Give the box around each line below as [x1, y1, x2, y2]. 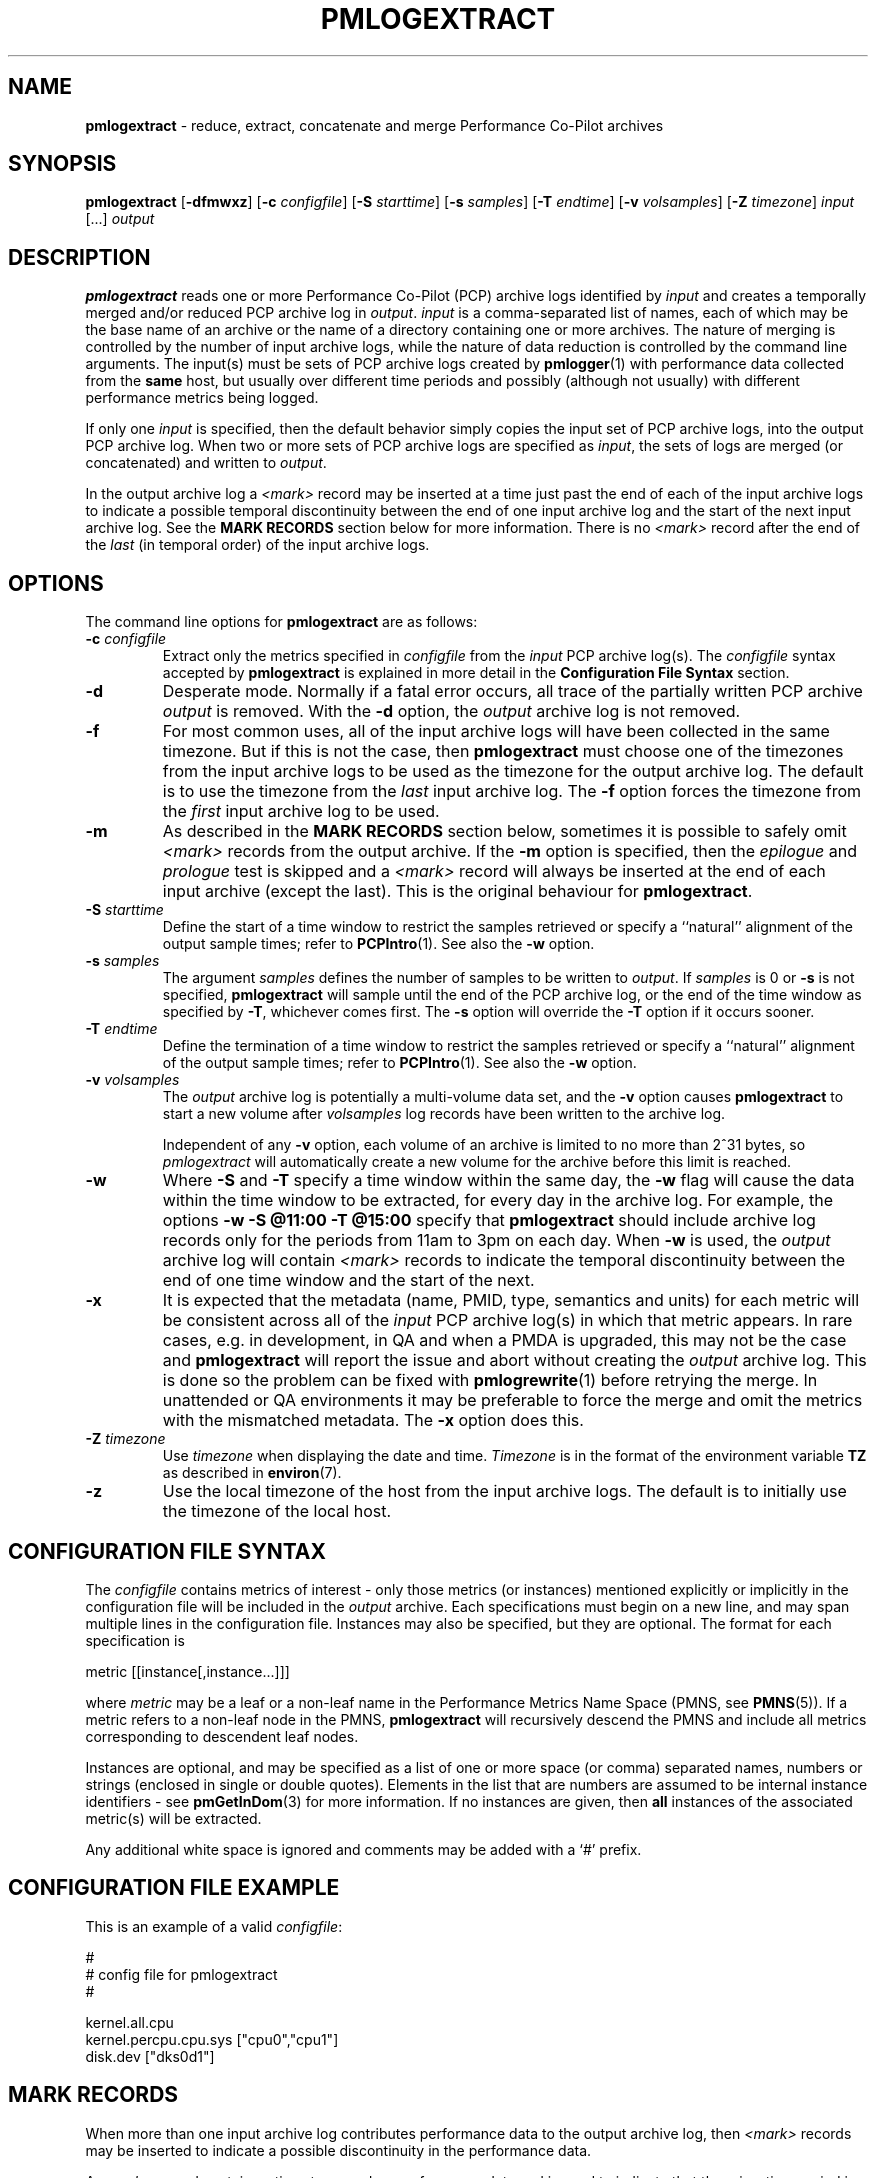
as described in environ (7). [162, 1464, 342, 1482]
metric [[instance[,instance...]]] [85, 1662, 290, 1680]
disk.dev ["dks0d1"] [85, 2047, 215, 2065]
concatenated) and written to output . [85, 454, 327, 472]
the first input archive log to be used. [162, 801, 440, 822]
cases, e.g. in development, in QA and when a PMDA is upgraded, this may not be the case [162, 1330, 847, 1351]
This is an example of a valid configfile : [85, 1917, 343, 1935]
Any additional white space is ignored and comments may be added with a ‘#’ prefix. [85, 1840, 642, 1858]
